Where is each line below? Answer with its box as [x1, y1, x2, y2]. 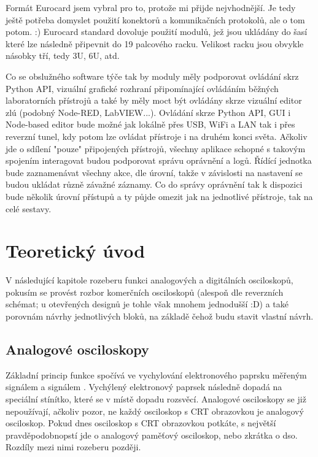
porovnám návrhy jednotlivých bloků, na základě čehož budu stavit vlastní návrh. [6, 310, 314, 322]
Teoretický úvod [6, 238, 145, 263]
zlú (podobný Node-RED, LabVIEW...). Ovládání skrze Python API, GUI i [6, 106, 291, 118]
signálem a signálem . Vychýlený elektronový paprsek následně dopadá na [6, 380, 282, 393]
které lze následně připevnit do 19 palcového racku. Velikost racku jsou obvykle [6, 37, 304, 50]
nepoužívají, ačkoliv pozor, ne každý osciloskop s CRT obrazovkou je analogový [6, 404, 304, 417]
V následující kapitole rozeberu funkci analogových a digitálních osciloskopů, [6, 274, 293, 286]
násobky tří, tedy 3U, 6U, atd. [6, 49, 120, 62]
